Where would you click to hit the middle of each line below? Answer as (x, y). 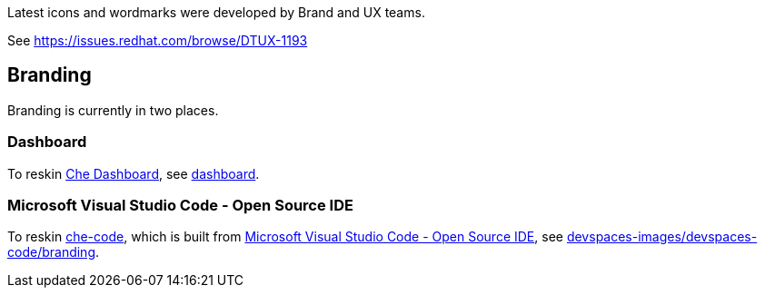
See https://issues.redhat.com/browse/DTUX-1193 (158, 40)
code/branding (51, 252)
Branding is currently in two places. (113, 110)
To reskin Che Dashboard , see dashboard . (134, 173)
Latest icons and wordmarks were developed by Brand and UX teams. (216, 12)
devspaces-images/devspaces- (662, 237)
